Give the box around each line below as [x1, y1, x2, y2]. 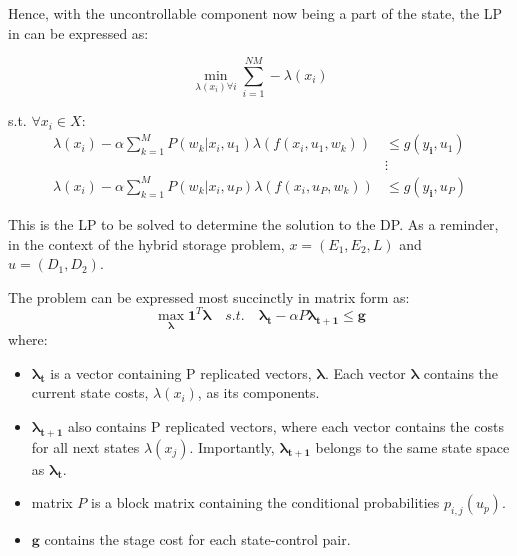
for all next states [31, 436, 140, 457]
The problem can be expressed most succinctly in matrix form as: [8, 286, 410, 307]
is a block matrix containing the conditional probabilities [91, 492, 440, 513]
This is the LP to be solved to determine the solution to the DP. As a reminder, [8, 214, 499, 234]
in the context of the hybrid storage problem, [8, 233, 285, 254]
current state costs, [31, 382, 149, 403]
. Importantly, [189, 436, 275, 457]
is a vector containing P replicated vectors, [50, 362, 312, 383]
